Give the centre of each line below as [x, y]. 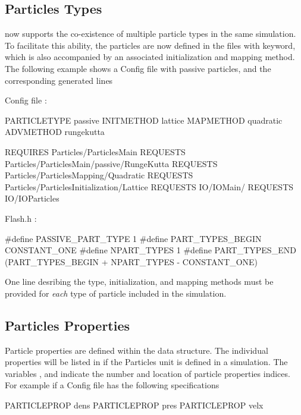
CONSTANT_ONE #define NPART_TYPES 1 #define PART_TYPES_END [150, 250]
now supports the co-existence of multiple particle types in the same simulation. [150, 34]
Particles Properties [68, 325]
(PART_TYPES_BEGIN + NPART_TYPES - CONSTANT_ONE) [131, 261]
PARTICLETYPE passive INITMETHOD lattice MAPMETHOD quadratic [144, 120]
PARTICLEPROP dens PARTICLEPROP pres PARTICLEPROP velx [134, 405]
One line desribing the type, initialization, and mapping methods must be [139, 282]
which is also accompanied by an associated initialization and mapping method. [150, 57]
